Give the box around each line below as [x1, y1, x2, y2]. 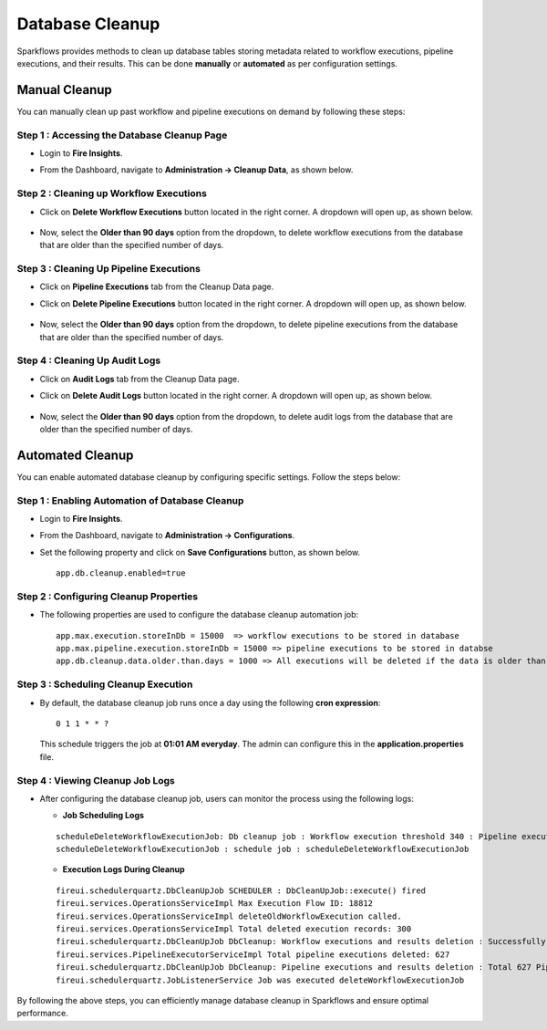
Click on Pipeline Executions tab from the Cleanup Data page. [39, 281, 274, 292]
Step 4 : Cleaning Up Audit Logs [16, 354, 161, 367]
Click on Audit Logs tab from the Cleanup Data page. [39, 373, 240, 384]
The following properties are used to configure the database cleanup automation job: [39, 609, 359, 620]
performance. [16, 1008, 68, 1019]
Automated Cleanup [16, 447, 134, 463]
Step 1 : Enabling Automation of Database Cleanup [16, 494, 244, 506]
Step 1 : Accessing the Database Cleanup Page [16, 129, 228, 141]
